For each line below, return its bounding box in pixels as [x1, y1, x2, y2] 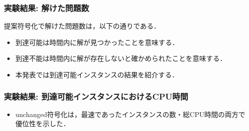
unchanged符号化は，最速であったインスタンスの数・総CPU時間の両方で [15, 109, 246, 119]
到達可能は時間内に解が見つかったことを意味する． [15, 37, 179, 47]
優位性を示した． [15, 118, 70, 129]
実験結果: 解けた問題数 [4, 1, 89, 14]
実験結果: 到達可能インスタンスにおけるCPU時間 [4, 90, 188, 102]
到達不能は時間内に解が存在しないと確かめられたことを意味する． [15, 53, 227, 63]
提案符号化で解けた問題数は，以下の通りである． [4, 21, 160, 31]
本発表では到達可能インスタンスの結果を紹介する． [15, 70, 179, 79]
